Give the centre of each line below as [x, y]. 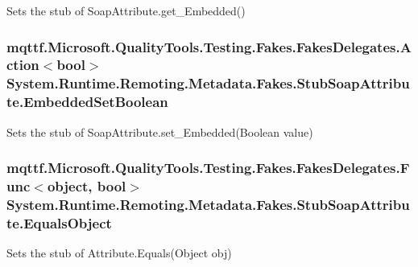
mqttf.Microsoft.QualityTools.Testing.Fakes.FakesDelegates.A [209, 46]
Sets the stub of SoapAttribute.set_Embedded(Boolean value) [160, 131]
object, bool [87, 186]
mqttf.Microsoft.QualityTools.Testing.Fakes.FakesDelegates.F [208, 168]
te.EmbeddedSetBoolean [87, 102]
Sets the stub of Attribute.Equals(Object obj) [119, 253]
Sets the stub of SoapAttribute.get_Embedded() [126, 10]
